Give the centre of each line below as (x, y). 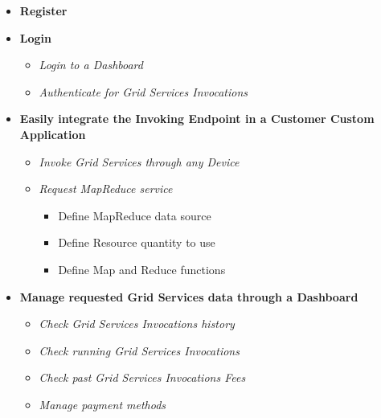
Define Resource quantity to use (137, 242)
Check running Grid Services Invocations (139, 350)
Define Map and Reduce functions (142, 269)
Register (43, 10)
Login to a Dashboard (91, 65)
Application (53, 134)
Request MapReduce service (106, 189)
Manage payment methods (102, 404)
